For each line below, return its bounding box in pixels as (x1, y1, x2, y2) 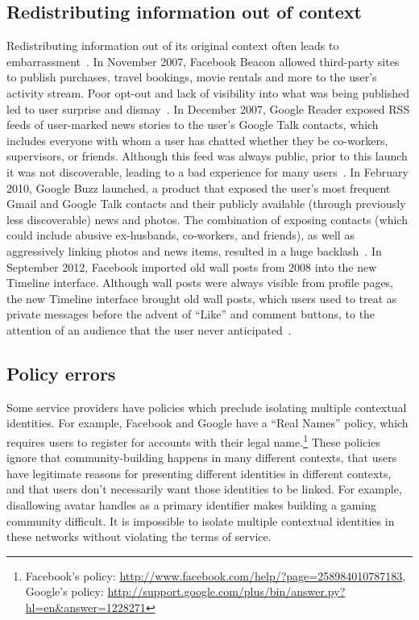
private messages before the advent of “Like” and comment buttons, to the (6, 306, 375, 322)
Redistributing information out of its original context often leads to (6, 37, 339, 54)
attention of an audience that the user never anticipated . (6, 321, 292, 338)
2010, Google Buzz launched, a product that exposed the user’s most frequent (6, 179, 391, 196)
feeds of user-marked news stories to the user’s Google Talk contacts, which (6, 116, 379, 133)
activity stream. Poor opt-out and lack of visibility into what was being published (6, 84, 409, 101)
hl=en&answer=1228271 (25, 598, 146, 615)
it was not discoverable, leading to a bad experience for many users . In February (6, 163, 409, 180)
